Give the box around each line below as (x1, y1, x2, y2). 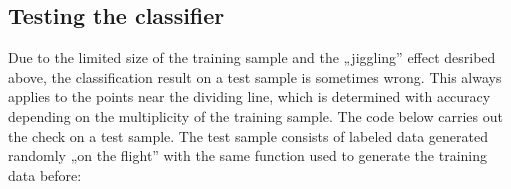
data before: (8, 164, 82, 185)
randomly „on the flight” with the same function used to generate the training (8, 145, 488, 166)
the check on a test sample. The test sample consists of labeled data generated (8, 125, 488, 146)
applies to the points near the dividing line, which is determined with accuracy (8, 86, 491, 107)
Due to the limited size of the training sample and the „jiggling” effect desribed (8, 47, 496, 68)
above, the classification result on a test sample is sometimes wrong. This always (8, 66, 502, 87)
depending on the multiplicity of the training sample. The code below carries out (8, 105, 503, 126)
